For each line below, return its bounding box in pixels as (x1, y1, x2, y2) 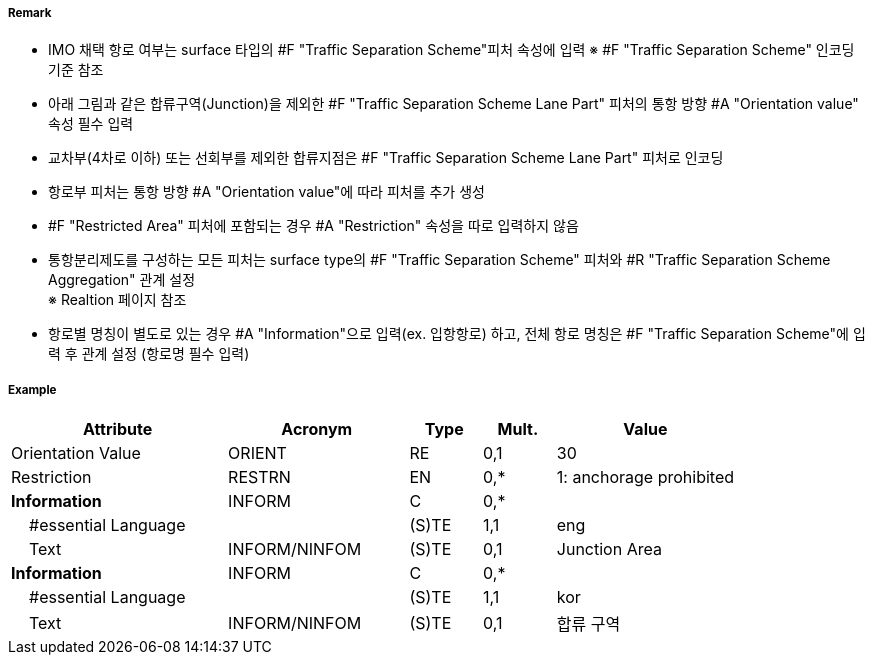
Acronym (281, 419, 353, 440)
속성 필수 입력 (48, 115, 134, 133)
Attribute (82, 419, 153, 440)
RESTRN (228, 467, 291, 488)
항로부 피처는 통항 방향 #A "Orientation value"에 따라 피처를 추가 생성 (48, 183, 485, 201)
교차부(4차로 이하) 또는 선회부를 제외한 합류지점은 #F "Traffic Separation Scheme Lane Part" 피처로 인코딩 (48, 149, 724, 167)
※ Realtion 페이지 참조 (48, 291, 187, 309)
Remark (8, 6, 52, 20)
